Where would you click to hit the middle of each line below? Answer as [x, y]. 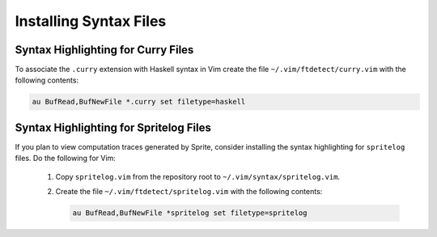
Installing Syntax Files [91, 21]
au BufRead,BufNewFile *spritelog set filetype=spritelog [190, 213]
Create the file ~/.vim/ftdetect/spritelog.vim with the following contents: [189, 192]
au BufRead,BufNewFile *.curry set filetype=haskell [139, 102]
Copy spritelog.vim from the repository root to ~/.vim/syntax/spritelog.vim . [197, 176]
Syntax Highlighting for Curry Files [104, 50]
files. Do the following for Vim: [66, 159]
